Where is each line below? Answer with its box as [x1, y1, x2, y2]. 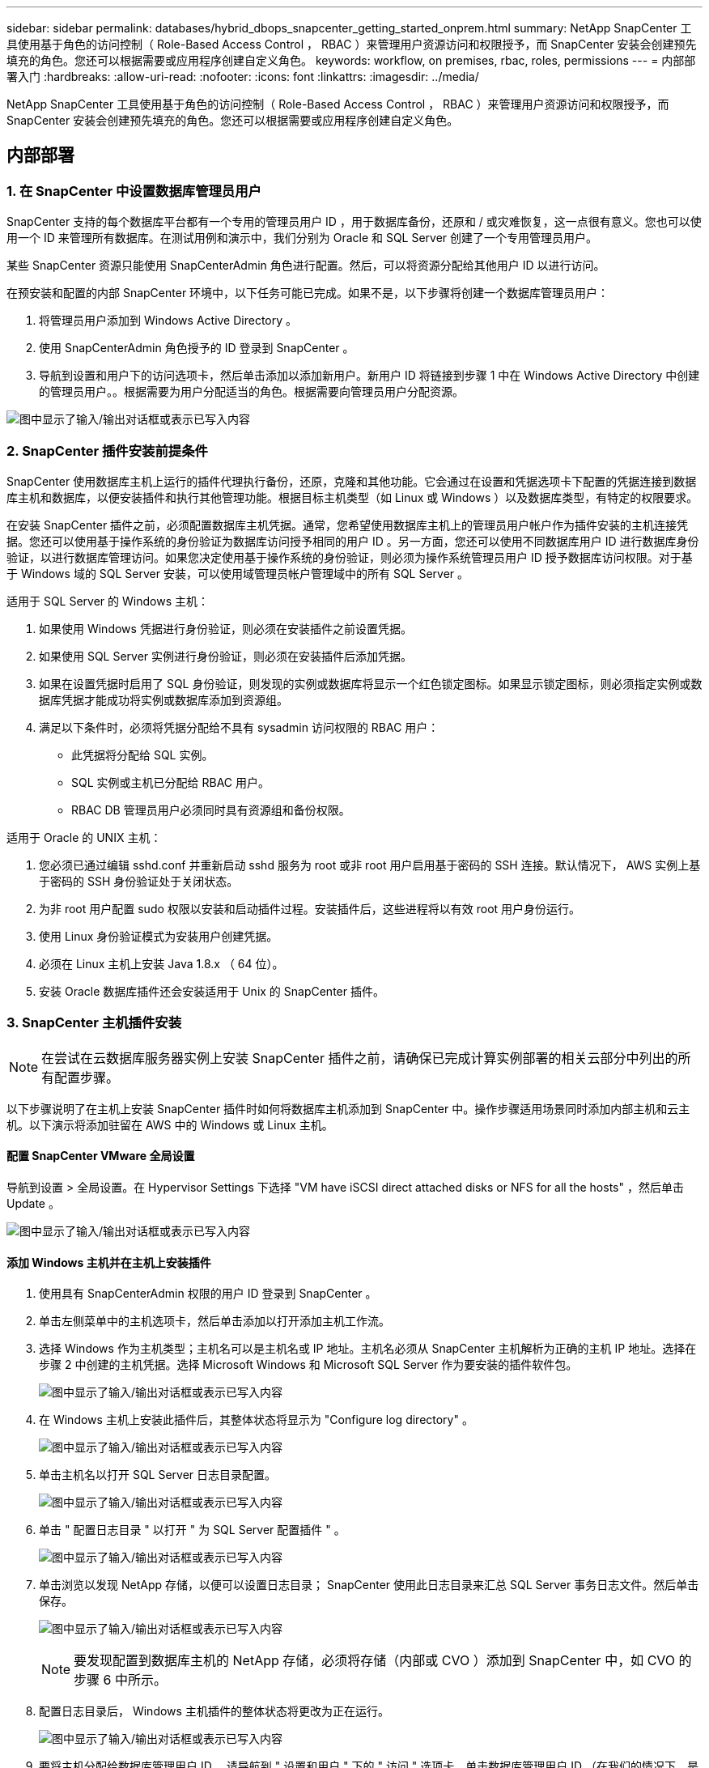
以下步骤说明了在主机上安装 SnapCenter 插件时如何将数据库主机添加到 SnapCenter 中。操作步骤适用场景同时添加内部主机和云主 [6, 1101, 690, 1116]
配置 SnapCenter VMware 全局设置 [6, 1149, 195, 1163]
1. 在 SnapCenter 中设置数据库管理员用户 [6, 182, 261, 199]
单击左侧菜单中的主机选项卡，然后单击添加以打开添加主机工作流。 [39, 1314, 390, 1328]
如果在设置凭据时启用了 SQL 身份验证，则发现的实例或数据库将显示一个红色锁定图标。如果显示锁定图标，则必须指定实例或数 [39, 676, 703, 691]
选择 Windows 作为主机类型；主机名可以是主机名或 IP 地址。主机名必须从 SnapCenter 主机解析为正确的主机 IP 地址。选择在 [39, 1341, 697, 1356]
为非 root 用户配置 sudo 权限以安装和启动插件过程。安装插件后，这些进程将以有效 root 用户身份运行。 [39, 901, 581, 916]
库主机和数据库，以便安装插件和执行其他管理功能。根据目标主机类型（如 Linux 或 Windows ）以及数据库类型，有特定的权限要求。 [6, 490, 698, 504]
